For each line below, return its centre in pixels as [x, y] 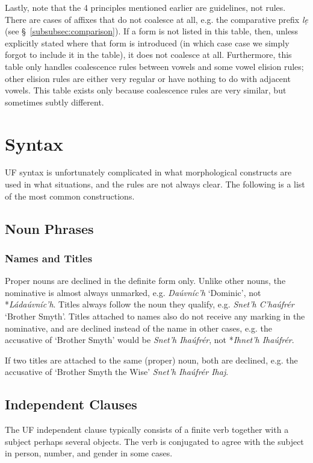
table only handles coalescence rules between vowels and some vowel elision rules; [154, 66]
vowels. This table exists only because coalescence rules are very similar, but [146, 90]
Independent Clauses [71, 404]
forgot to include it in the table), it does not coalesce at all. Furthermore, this [148, 55]
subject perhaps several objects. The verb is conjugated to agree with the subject [154, 441]
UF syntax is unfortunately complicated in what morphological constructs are [148, 172]
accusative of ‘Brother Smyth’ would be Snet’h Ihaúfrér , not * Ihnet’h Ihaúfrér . [150, 340]
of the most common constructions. [70, 196]
